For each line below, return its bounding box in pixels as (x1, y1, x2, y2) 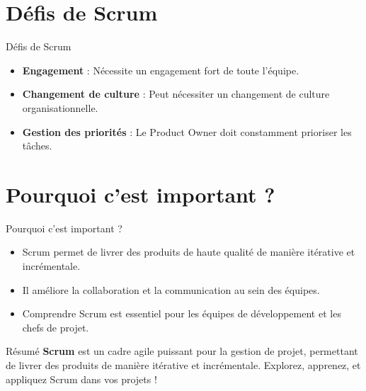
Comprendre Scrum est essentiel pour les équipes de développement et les (22, 306, 341, 321)
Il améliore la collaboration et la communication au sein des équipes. (22, 282, 320, 297)
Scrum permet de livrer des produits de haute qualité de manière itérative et (22, 244, 355, 259)
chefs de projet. (22, 319, 89, 334)
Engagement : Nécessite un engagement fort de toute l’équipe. (22, 62, 299, 77)
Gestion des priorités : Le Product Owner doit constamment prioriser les (22, 124, 352, 139)
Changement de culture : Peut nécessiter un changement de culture (22, 86, 330, 101)
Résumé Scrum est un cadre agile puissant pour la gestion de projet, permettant (6, 344, 358, 358)
